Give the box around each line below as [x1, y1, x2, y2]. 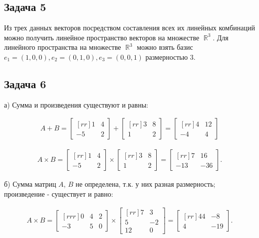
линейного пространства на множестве [4, 42, 121, 52]
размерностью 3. [145, 51, 196, 62]
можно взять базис [137, 42, 193, 52]
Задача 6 [4, 76, 46, 91]
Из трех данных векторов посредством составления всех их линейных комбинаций [4, 22, 256, 33]
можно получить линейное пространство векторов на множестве [4, 32, 200, 42]
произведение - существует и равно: [4, 189, 113, 199]
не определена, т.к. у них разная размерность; [75, 179, 216, 189]
